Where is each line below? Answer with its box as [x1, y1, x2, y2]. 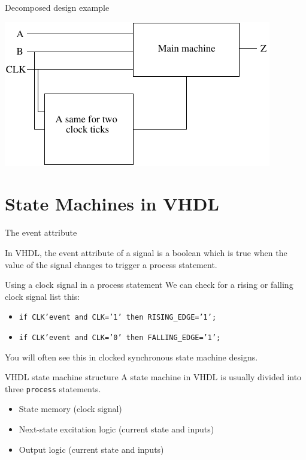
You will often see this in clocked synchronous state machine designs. [5, 350, 258, 363]
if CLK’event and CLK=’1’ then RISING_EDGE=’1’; [19, 313, 217, 322]
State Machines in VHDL [5, 191, 219, 216]
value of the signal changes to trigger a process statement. [5, 258, 217, 270]
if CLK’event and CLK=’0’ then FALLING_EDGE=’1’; [19, 333, 221, 342]
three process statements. [5, 382, 101, 395]
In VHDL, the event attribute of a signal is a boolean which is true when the [5, 246, 287, 258]
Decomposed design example [5, 1, 110, 13]
